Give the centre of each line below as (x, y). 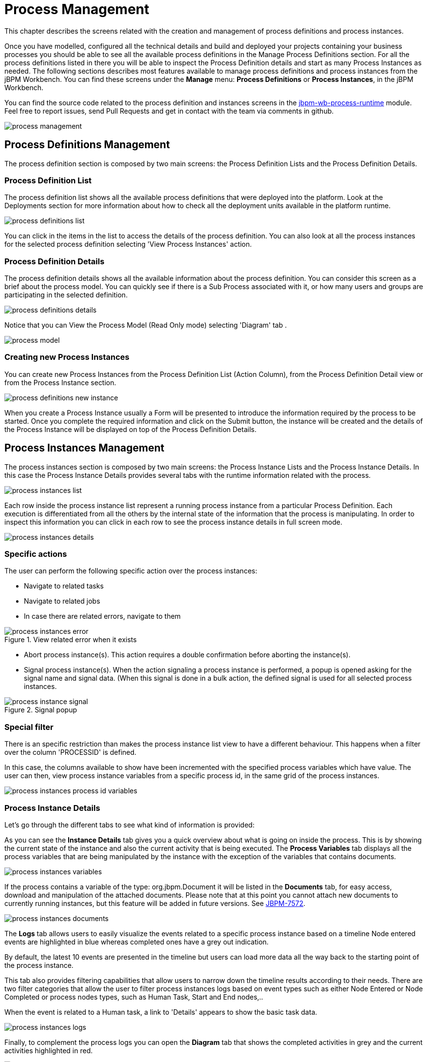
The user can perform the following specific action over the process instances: (131, 571)
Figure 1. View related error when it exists (71, 640)
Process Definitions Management (87, 145)
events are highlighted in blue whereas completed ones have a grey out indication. (137, 942)
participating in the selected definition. (66, 295)
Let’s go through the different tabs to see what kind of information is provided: (130, 825)
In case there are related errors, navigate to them (102, 616)
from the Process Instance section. (60, 382)
